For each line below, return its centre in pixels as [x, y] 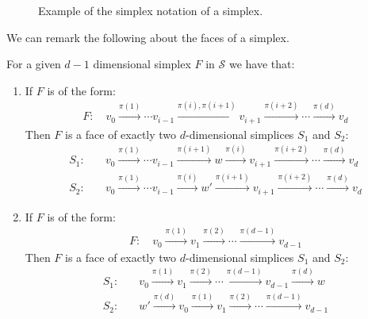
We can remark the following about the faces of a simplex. [148, 37]
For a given [34, 64]
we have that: [262, 64]
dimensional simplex [142, 64]
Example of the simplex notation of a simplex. [151, 10]
